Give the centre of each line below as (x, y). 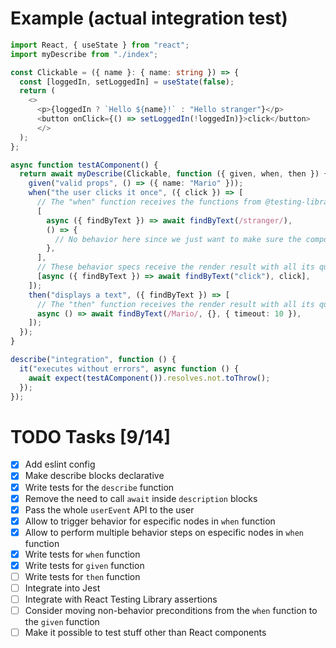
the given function (62, 622)
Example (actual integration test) (149, 18)
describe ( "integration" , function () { (93, 360)
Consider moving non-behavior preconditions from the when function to (171, 611)
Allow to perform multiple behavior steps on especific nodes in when (164, 532)
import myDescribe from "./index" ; (84, 54)
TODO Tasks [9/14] (91, 436)
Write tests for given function (84, 565)
